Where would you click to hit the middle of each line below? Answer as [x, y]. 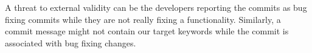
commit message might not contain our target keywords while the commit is [147, 31]
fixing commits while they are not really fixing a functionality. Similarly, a [143, 19]
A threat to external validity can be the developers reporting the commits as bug [156, 7]
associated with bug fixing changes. [71, 42]
